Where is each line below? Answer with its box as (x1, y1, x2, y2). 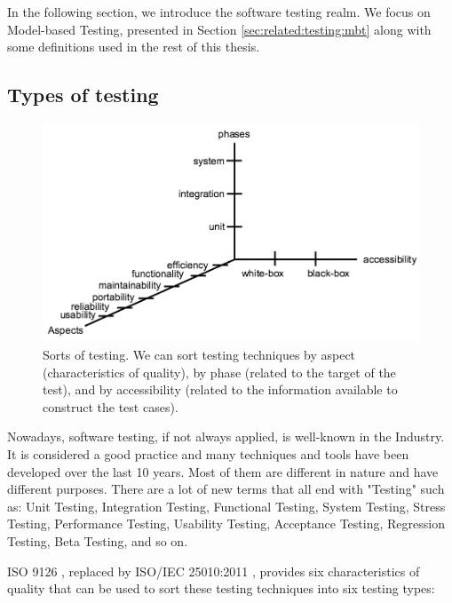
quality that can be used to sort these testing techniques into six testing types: (7, 579, 435, 598)
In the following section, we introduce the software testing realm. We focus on (7, 3, 431, 20)
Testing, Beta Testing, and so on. (7, 531, 188, 550)
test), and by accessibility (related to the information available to (43, 380, 398, 399)
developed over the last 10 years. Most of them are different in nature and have (7, 462, 439, 480)
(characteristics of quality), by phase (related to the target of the (43, 362, 396, 381)
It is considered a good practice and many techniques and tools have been (7, 444, 409, 463)
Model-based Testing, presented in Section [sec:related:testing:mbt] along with (7, 20, 432, 38)
